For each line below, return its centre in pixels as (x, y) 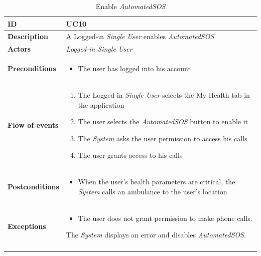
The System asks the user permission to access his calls (163, 138)
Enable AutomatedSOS (130, 6)
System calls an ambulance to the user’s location (153, 191)
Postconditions (33, 186)
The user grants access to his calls (130, 155)
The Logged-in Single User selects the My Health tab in (164, 94)
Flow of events (33, 125)
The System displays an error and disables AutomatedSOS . (156, 235)
